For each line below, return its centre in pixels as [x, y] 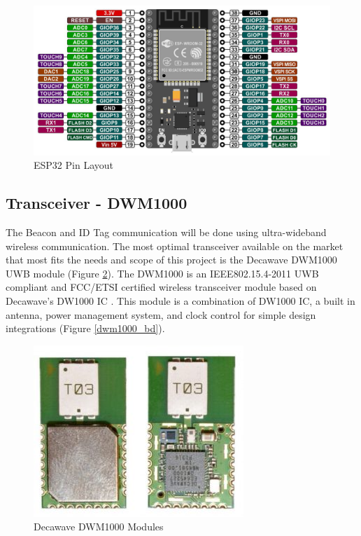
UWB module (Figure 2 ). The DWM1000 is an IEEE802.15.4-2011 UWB [162, 273]
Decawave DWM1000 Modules [99, 527]
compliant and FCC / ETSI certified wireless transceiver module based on [161, 287]
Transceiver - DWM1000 [97, 203]
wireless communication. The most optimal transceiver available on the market [175, 246]
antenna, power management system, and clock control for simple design [161, 314]
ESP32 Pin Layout [73, 165]
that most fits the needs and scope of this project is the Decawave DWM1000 [171, 260]
